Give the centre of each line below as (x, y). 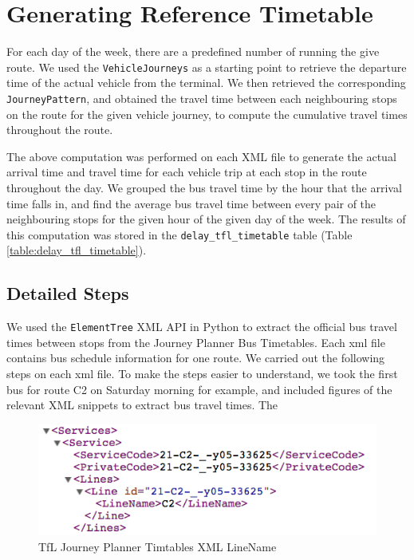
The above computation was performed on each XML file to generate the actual (201, 156)
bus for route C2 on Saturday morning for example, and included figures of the (199, 389)
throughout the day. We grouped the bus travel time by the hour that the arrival (204, 187)
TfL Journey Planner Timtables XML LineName (158, 547)
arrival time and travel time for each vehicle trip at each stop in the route (187, 172)
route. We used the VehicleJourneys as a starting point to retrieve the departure (207, 67)
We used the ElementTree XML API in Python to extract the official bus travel (202, 327)
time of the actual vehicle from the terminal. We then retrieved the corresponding (206, 83)
